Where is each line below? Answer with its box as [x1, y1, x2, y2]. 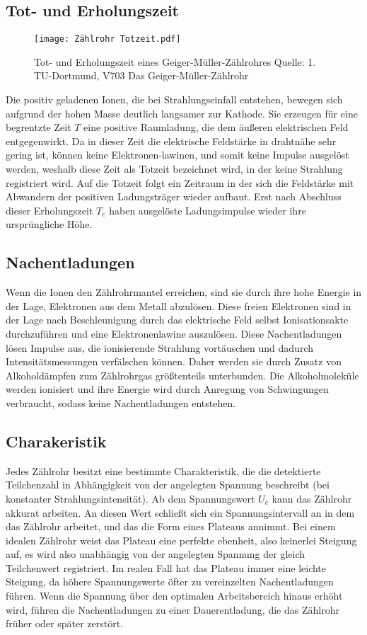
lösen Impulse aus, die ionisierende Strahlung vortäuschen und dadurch [6, 340, 313, 355]
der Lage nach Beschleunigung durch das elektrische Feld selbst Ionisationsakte [6, 312, 349, 327]
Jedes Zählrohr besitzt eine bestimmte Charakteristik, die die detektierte [6, 463, 321, 478]
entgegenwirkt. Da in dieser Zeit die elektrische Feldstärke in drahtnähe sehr [6, 133, 337, 148]
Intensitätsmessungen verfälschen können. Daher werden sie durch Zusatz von [6, 354, 342, 369]
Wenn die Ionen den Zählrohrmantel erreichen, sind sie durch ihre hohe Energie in [6, 285, 362, 299]
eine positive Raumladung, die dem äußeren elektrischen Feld [83, 120, 349, 135]
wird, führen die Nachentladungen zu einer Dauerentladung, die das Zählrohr [6, 602, 339, 617]
